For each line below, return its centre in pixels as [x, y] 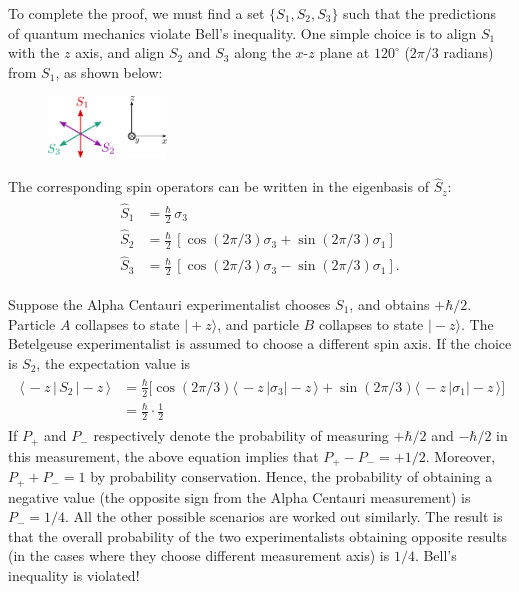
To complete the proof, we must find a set [136, 13]
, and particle [258, 323]
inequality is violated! [74, 574]
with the [34, 52]
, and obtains [389, 304]
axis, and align [120, 52]
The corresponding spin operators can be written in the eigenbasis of [218, 186]
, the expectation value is [113, 362]
